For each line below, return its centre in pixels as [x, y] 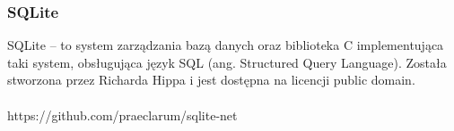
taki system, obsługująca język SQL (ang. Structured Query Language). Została [227, 62]
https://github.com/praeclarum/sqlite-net [122, 115]
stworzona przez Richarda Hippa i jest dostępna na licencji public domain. [211, 80]
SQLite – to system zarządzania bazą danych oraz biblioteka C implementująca [226, 45]
